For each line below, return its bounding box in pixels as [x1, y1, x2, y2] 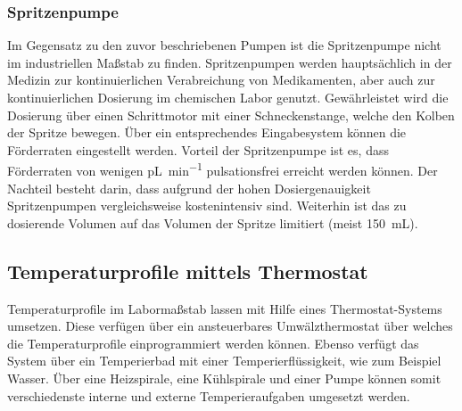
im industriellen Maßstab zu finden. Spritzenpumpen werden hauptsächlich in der [7, 53, 452, 71]
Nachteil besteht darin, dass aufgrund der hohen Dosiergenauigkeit [7, 178, 371, 197]
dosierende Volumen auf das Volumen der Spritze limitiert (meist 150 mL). [7, 213, 418, 232]
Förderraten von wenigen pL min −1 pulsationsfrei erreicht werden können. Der [7, 159, 438, 180]
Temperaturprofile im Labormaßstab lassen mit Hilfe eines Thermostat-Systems [7, 299, 442, 317]
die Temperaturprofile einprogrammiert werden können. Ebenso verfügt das [7, 333, 419, 352]
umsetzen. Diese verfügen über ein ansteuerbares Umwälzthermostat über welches [7, 316, 453, 335]
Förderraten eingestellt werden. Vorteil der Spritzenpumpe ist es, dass [7, 140, 389, 159]
